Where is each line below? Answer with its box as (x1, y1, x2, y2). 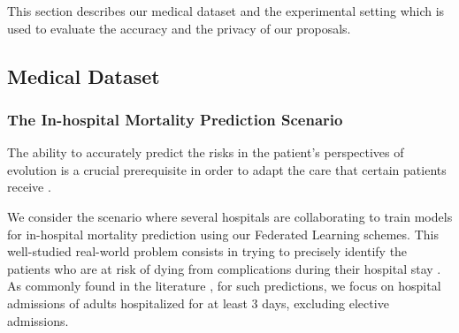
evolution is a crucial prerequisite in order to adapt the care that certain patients (7, 160, 447, 178)
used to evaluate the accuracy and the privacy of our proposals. (7, 19, 351, 37)
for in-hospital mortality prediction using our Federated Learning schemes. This (7, 224, 439, 243)
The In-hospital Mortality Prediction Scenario (7, 108, 343, 130)
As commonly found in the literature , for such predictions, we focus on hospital (7, 276, 441, 295)
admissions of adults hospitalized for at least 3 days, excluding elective (7, 293, 389, 312)
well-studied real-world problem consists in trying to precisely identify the (7, 242, 408, 261)
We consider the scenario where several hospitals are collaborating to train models (7, 207, 453, 225)
